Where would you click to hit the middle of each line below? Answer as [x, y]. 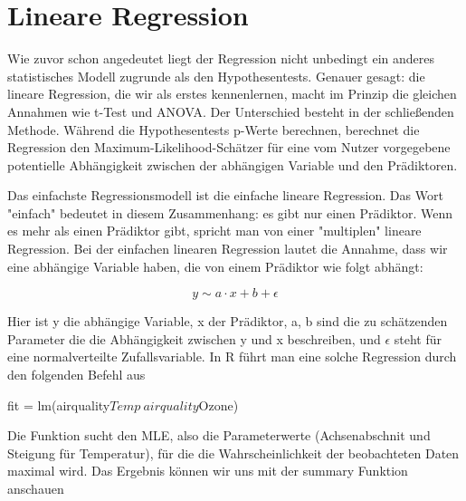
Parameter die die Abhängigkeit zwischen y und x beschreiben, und [194, 338]
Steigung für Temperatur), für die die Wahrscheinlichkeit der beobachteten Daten [233, 453]
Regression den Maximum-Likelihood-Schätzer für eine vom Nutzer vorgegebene [229, 147]
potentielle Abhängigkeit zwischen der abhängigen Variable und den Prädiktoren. [233, 164]
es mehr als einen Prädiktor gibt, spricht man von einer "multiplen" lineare [214, 231]
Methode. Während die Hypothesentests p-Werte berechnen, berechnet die [214, 129]
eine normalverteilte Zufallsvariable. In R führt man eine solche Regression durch [232, 356]
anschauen [36, 488]
